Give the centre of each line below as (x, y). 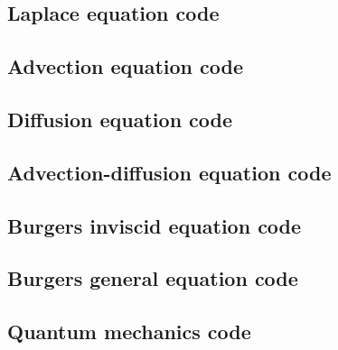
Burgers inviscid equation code (155, 225)
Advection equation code (126, 66)
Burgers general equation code (153, 278)
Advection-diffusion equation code (169, 172)
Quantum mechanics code (129, 332)
